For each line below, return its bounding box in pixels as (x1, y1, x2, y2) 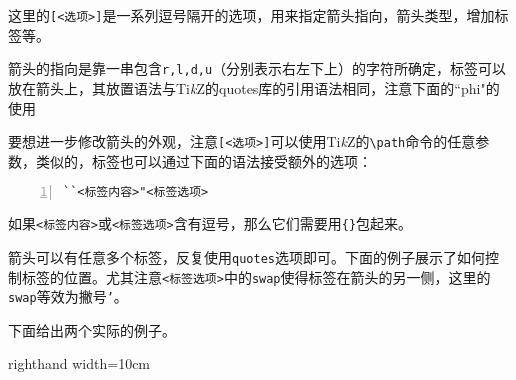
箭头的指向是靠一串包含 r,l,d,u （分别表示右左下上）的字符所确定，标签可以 (8, 58, 507, 79)
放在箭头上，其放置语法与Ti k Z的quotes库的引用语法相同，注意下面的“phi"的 (8, 77, 500, 98)
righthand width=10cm (8, 353, 151, 374)
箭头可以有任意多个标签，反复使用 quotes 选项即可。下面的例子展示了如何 (8, 246, 485, 267)
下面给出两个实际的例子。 (8, 319, 176, 340)
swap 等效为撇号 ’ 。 (8, 286, 128, 307)
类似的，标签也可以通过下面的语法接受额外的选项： (35, 150, 372, 171)
